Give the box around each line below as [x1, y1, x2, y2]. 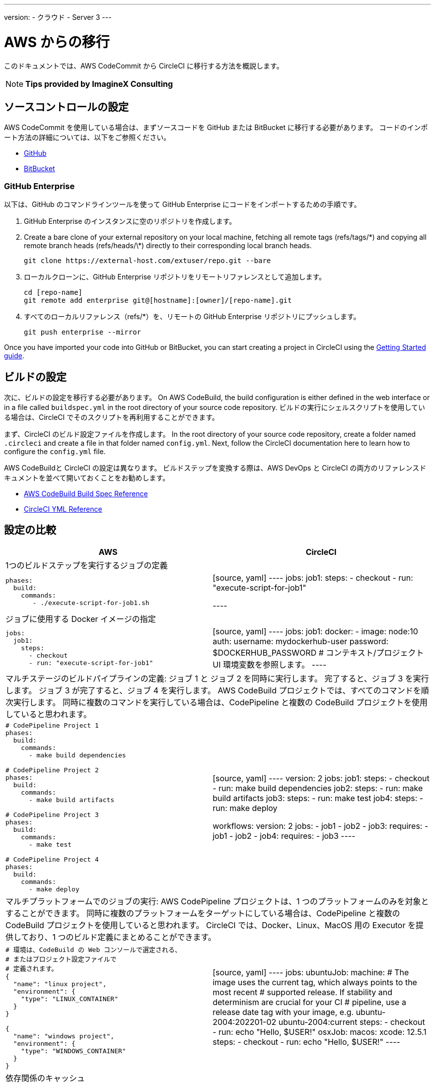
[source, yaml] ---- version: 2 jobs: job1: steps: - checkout [213, 773, 430, 784]
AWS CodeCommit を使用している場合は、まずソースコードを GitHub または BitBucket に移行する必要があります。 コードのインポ [4, 123, 428, 132]
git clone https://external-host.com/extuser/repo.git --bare [24, 257, 271, 265]
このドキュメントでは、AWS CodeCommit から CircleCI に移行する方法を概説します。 [4, 61, 284, 70]
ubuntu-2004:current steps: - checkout [278, 1016, 425, 1027]
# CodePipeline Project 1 [5, 721, 99, 729]
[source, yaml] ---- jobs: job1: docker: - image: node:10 [213, 626, 418, 636]
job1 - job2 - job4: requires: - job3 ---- [213, 831, 356, 841]
